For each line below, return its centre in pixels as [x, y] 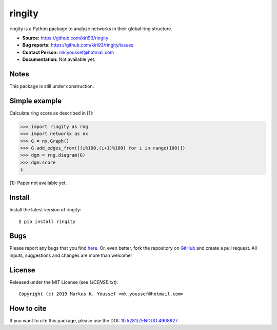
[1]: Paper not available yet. [38, 183]
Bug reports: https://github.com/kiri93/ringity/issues [78, 45]
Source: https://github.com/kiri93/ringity [65, 38]
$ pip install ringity [47, 222]
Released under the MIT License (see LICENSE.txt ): [64, 282]
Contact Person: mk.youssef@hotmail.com [68, 52]
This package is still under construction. [52, 86]
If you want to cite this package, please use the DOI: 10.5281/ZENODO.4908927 [94, 321]
